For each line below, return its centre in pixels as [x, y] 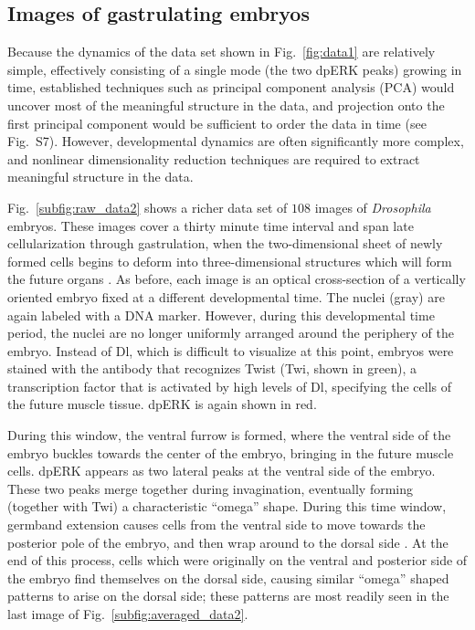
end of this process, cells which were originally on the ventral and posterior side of [237, 560]
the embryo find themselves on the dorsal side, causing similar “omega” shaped [228, 577]
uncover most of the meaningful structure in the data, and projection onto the [226, 105]
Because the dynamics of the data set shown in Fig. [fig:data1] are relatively [222, 52]
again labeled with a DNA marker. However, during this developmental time [221, 315]
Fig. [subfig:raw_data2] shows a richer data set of [148, 207]
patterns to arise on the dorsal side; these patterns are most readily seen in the [228, 596]
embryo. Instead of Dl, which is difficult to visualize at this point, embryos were [231, 350]
